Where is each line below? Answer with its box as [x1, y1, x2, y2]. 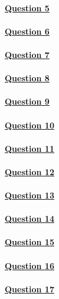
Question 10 [5, 118, 54, 131]
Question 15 [5, 236, 54, 248]
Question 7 [5, 48, 50, 60]
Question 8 [5, 72, 50, 84]
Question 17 [5, 282, 54, 295]
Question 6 [5, 25, 50, 37]
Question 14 [5, 212, 54, 225]
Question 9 [5, 95, 50, 108]
